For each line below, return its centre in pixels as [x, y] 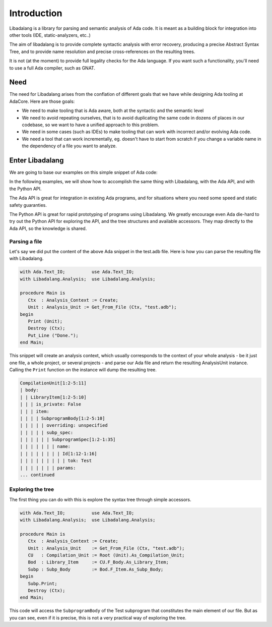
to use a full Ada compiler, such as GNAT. [52, 68]
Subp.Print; [43, 583]
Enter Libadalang [37, 160]
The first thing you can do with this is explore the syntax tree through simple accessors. [100, 499]
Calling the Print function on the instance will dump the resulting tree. [83, 369]
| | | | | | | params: [48, 468]
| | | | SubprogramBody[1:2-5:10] [62, 418]
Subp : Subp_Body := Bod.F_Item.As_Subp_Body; [96, 569]
